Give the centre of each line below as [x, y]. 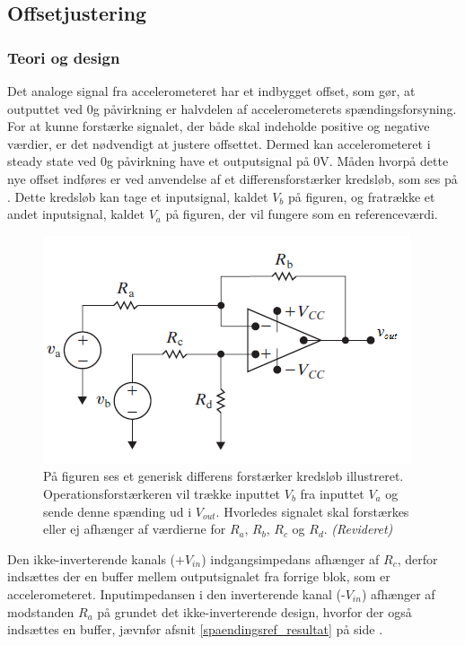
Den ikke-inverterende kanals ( [92, 558]
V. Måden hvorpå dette [384, 161]
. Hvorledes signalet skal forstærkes [312, 511]
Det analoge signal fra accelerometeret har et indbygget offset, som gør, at [211, 91]
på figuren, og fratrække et [362, 196]
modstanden [41, 611]
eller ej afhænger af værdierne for [135, 529]
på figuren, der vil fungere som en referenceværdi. [302, 214]
